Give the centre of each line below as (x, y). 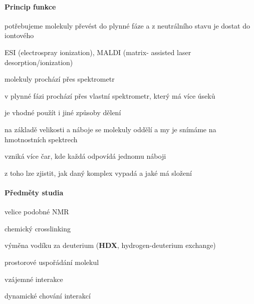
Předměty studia (34, 192)
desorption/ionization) (39, 62)
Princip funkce (30, 6)
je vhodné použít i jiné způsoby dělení (63, 112)
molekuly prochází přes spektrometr (60, 79)
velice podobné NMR (37, 212)
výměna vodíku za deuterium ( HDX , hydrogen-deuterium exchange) (110, 245)
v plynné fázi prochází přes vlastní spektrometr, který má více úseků (110, 95)
